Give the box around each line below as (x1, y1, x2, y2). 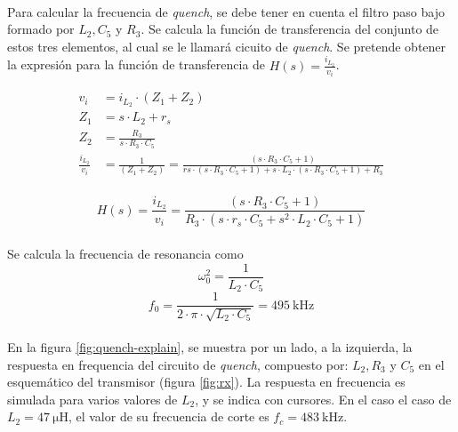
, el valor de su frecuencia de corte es (68, 407, 269, 426)
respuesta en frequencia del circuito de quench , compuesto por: (7, 355, 349, 373)
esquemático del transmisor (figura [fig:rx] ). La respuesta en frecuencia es (7, 372, 406, 391)
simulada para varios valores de (7, 389, 178, 408)
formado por (7, 20, 75, 38)
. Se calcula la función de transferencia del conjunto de (141, 20, 439, 38)
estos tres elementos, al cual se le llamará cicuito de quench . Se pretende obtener (7, 36, 446, 55)
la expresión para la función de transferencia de (7, 55, 266, 74)
